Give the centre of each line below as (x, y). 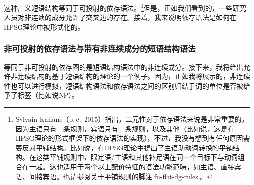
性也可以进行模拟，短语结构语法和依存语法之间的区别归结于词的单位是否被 (124, 85)
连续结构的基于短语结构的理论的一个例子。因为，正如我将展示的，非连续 (134, 76)
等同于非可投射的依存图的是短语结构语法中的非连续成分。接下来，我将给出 (124, 66)
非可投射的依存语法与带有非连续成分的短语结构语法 (100, 48)
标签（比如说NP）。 (48, 95)
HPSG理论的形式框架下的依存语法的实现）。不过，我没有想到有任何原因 (129, 138)
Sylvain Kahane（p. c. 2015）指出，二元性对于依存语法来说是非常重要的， (132, 119)
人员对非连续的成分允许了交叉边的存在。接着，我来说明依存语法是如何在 (120, 17)
